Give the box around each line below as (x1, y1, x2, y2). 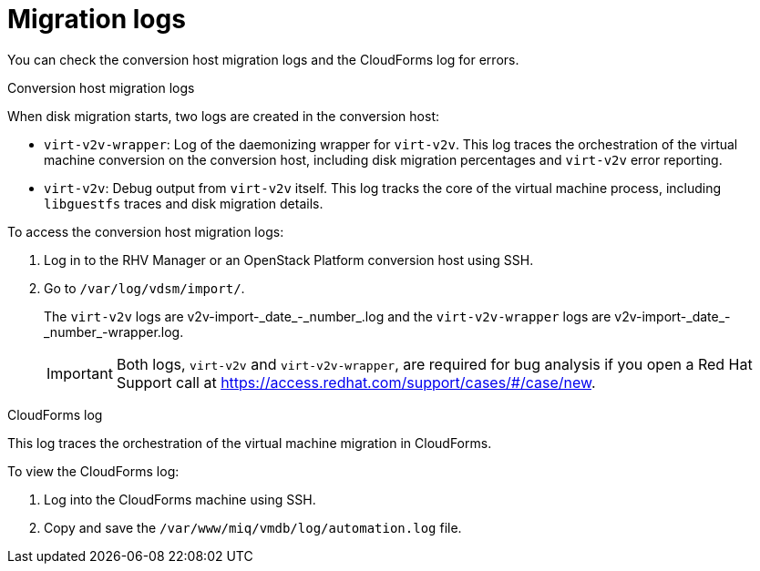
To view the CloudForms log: (7, 463, 180, 479)
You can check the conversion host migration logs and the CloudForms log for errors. (7, 51, 519, 67)
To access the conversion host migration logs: (7, 223, 284, 240)
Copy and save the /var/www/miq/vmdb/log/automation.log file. (44, 519, 462, 535)
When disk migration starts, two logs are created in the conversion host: (7, 107, 439, 124)
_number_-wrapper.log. (44, 323, 184, 340)
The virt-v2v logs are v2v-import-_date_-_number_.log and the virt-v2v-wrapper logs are (44, 308, 611, 324)
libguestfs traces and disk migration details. (44, 195, 324, 211)
